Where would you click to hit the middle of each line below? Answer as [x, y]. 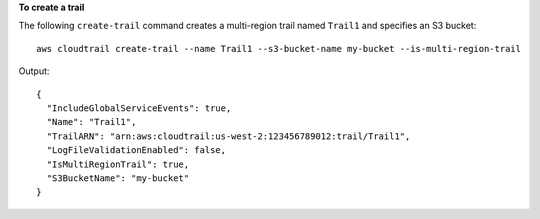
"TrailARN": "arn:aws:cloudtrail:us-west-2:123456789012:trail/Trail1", [228, 136]
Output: [34, 71]
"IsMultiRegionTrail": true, [118, 164]
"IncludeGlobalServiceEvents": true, [139, 108]
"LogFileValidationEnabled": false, [136, 150]
